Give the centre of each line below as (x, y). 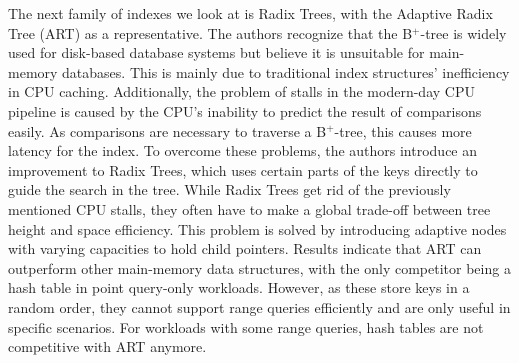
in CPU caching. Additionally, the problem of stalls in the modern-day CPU (241, 91)
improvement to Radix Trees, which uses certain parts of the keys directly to (243, 169)
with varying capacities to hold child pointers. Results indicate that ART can (245, 248)
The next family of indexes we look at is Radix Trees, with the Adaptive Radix (250, 13)
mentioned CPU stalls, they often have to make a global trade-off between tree (249, 208)
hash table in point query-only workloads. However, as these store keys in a (239, 287)
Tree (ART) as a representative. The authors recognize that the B (210, 32)
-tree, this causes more (403, 130)
